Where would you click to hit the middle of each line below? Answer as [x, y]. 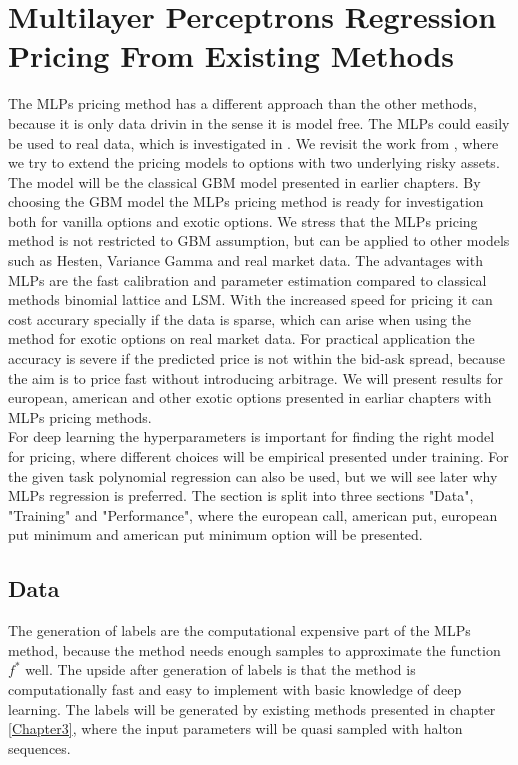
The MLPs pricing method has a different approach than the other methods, [243, 103]
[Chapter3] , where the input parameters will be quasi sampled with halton [235, 728]
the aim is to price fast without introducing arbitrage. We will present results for [255, 377]
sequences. [39, 747]
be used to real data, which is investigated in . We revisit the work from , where [253, 142]
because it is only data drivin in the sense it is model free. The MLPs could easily [259, 122]
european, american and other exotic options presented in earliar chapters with [250, 397]
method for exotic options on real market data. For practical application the [241, 338]
